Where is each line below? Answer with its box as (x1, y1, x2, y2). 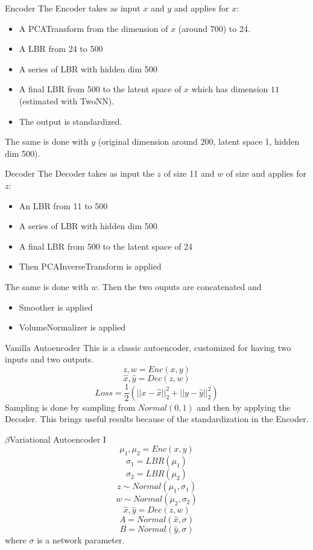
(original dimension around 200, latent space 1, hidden (98, 135, 300, 148)
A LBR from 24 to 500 (19, 42, 103, 55)
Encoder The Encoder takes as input (5, 2, 141, 14)
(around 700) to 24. (178, 22, 250, 34)
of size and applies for (226, 167, 307, 180)
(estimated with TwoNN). (19, 94, 114, 107)
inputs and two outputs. (5, 353, 94, 365)
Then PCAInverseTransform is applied (19, 260, 162, 273)
